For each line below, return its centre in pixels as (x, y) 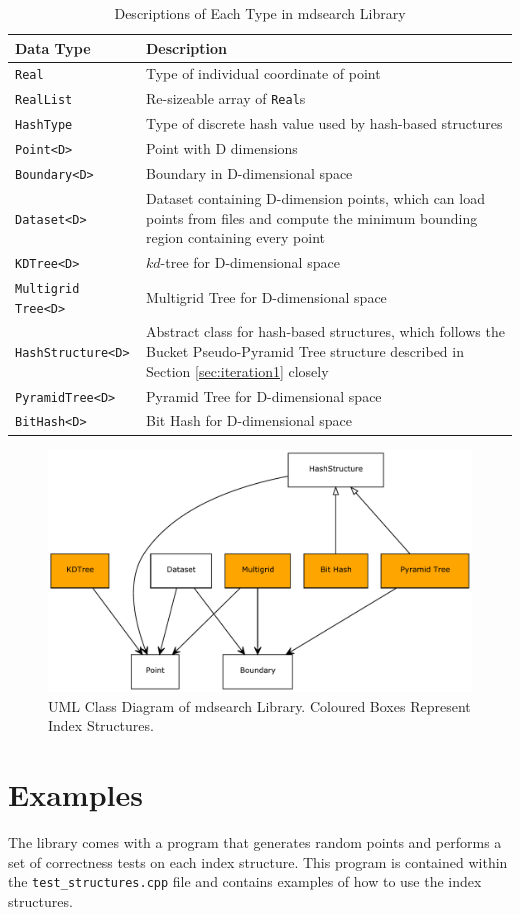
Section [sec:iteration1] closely (237, 370)
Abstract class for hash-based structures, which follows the (325, 331)
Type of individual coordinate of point (263, 73)
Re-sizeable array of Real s (226, 98)
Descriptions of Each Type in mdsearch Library (260, 13)
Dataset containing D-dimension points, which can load (315, 197)
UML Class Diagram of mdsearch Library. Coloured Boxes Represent (259, 705)
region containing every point (236, 237)
